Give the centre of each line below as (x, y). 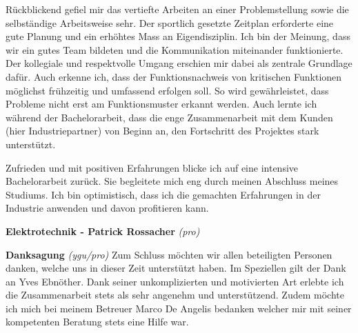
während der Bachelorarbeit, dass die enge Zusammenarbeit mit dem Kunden (169, 117)
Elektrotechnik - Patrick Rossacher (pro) (103, 231)
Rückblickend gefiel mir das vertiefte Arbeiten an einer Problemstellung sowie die (177, 9)
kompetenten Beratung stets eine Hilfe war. (97, 322)
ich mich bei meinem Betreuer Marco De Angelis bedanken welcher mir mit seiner (179, 308)
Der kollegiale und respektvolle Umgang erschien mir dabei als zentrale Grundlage (179, 63)
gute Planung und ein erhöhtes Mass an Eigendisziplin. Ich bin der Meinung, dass (178, 36)
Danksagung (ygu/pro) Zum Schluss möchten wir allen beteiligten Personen (169, 254)
